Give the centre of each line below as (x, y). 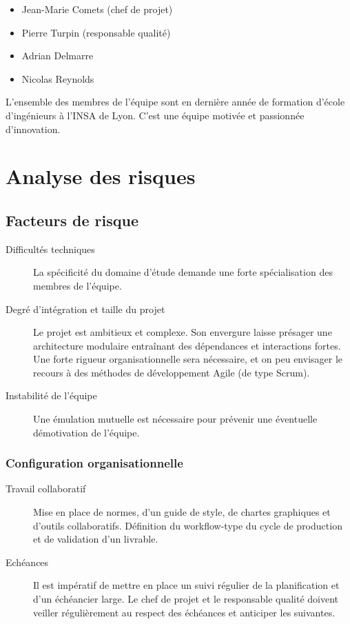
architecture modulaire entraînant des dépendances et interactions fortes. (187, 345)
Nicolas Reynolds (58, 78)
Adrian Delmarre (58, 56)
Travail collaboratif (46, 489)
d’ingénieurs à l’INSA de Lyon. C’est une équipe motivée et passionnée (155, 115)
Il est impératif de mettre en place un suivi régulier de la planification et (186, 585)
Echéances (27, 562)
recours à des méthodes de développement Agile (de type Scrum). (172, 372)
